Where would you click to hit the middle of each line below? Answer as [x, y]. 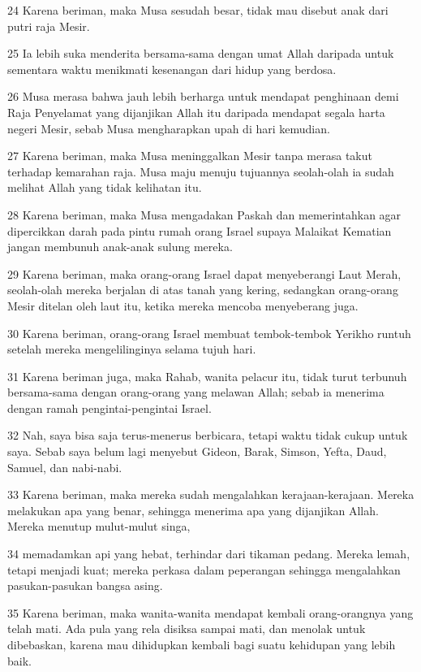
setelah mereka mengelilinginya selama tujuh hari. [132, 349]
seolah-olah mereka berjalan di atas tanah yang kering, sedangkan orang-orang [203, 290]
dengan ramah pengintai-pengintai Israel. [110, 408]
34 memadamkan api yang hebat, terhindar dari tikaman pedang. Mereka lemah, [209, 554]
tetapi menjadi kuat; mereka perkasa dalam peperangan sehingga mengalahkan [204, 569]
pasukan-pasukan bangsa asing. [85, 585]
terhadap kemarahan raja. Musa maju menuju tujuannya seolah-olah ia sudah [201, 171]
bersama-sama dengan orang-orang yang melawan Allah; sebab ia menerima [196, 392]
